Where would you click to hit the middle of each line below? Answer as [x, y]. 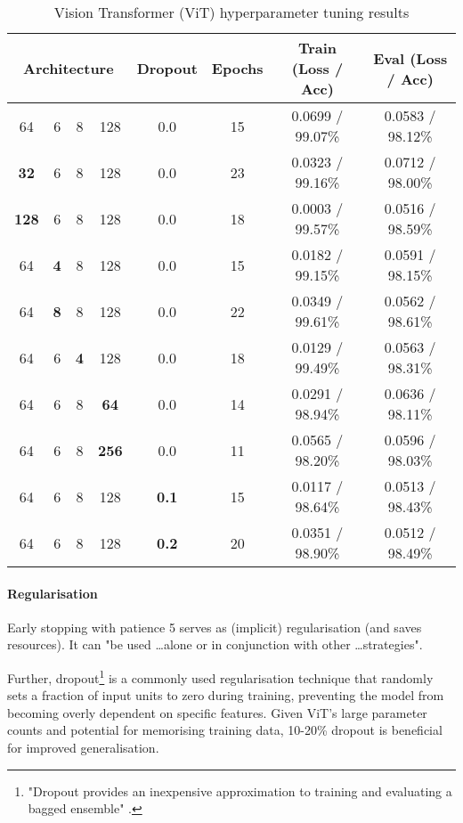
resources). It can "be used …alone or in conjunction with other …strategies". [215, 644]
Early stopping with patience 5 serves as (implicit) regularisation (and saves [215, 627]
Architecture [68, 68]
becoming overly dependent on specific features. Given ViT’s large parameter [217, 712]
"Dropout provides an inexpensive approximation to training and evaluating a [240, 790]
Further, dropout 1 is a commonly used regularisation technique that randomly [220, 676]
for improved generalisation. [83, 748]
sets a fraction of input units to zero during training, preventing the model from [226, 695]
